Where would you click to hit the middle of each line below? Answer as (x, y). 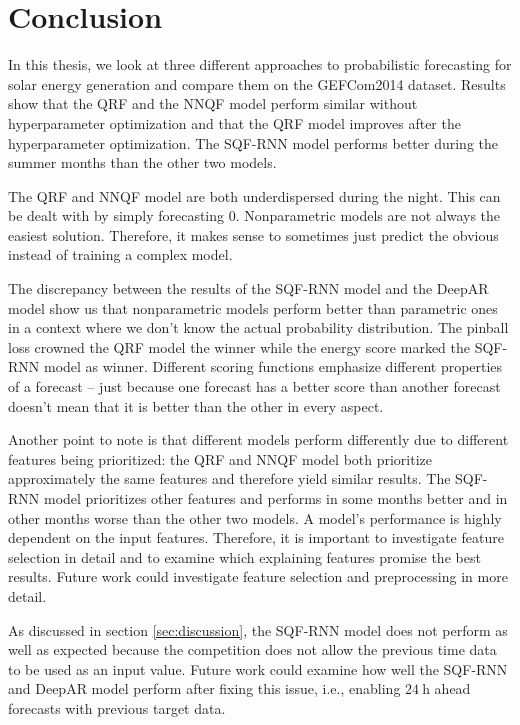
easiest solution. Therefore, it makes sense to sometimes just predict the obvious (253, 234)
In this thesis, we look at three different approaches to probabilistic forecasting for (260, 64)
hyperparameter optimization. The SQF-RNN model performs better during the (253, 142)
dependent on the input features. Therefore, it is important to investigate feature (256, 537)
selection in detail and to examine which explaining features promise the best (244, 556)
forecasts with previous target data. (117, 707)
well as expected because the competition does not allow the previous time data (252, 649)
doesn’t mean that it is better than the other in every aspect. (196, 405)
